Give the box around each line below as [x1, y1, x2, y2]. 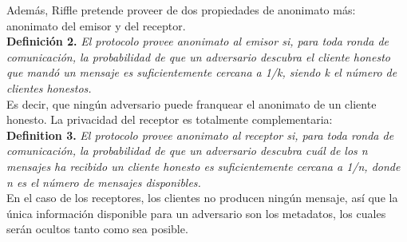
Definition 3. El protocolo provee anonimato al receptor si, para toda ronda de [6, 126, 394, 143]
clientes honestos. [6, 79, 92, 96]
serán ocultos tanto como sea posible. [6, 220, 188, 237]
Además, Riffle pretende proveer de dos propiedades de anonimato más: [6, 2, 356, 18]
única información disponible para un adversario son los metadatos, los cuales [6, 204, 386, 221]
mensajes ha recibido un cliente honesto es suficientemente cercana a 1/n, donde [6, 157, 401, 174]
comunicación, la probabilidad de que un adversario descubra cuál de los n [6, 142, 368, 159]
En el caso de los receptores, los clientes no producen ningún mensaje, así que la [6, 189, 398, 206]
